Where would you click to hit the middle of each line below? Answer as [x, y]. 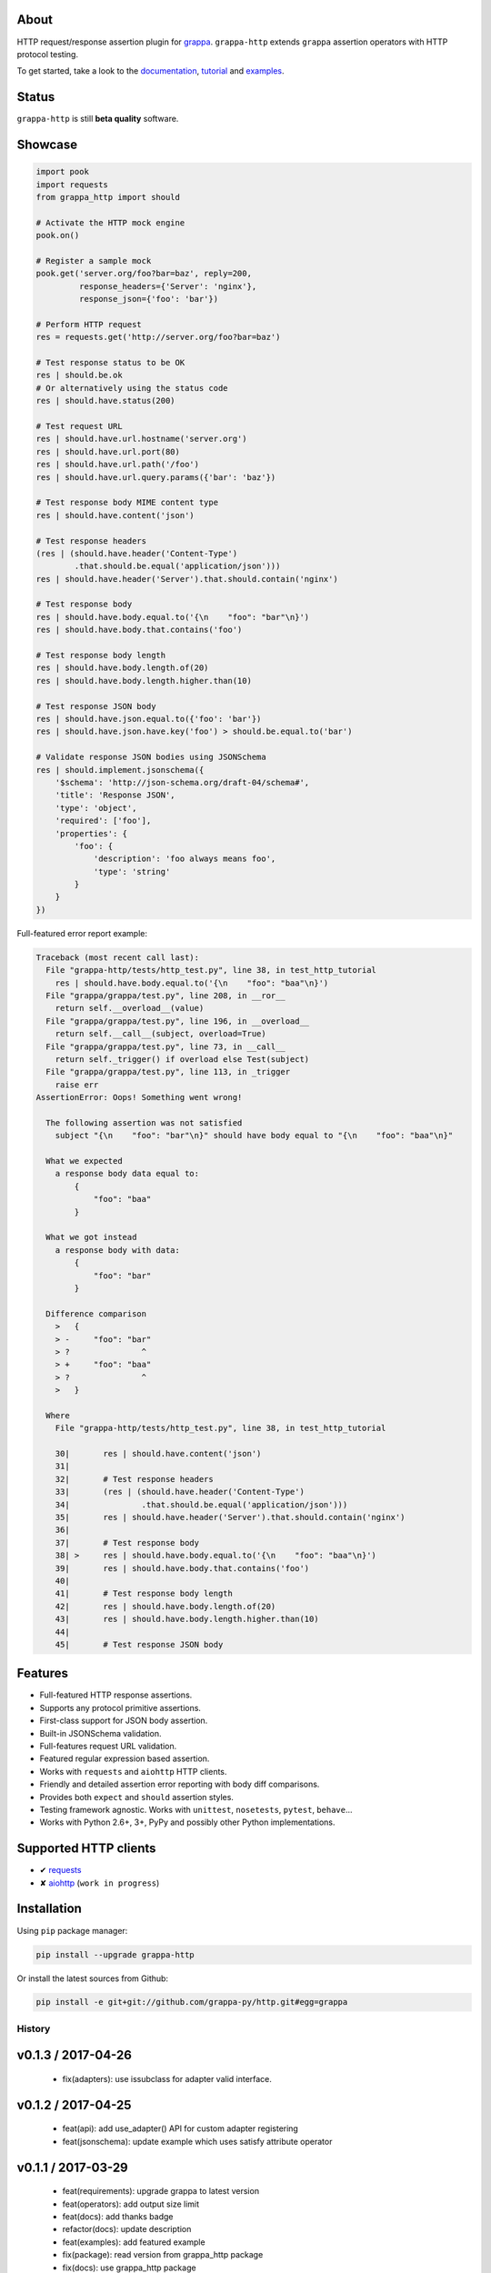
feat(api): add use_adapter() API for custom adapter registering [180, 2128]
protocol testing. [48, 54]
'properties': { [91, 833]
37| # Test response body [127, 1542]
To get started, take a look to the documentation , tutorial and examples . [150, 71]
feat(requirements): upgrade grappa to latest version [160, 2191]
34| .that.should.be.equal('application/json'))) [201, 1504]
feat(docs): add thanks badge [118, 2217]
